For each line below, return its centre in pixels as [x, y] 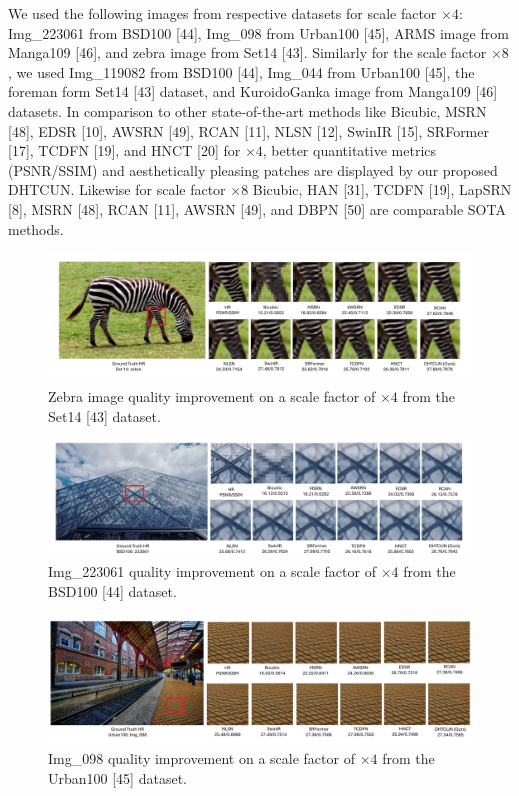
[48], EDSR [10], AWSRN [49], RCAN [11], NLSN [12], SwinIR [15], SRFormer [248, 130]
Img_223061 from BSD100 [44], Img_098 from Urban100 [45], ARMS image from [258, 32]
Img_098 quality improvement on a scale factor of [201, 758]
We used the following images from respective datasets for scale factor [222, 13]
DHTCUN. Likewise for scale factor [117, 189]
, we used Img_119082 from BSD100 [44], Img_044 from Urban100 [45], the [241, 71]
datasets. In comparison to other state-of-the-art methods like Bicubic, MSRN [247, 110]
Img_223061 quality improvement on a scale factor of [212, 571]
